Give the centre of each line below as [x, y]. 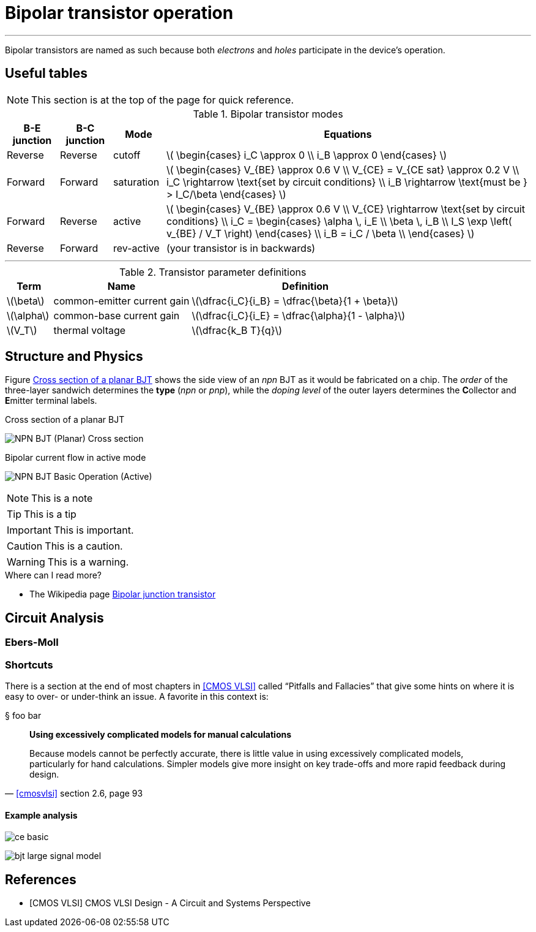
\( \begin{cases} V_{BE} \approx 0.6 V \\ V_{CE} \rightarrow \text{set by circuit [346, 209]
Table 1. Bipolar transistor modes [268, 114]
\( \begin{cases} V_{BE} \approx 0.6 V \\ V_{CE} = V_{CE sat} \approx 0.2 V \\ [343, 169]
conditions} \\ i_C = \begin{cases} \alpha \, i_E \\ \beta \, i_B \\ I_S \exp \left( [339, 221]
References [41, 879]
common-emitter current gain [121, 301]
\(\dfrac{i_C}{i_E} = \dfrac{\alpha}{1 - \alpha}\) [299, 315]
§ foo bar [23, 716]
